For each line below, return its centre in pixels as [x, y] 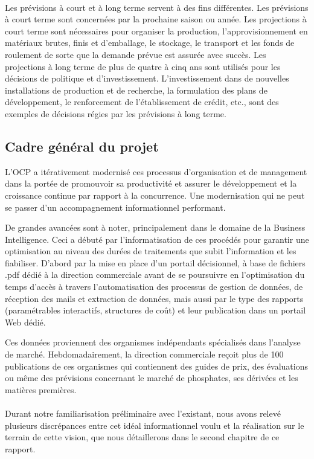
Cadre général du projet [82, 146]
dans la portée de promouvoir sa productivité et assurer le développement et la [151, 183]
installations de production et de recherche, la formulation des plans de [136, 90]
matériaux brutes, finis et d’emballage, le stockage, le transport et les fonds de [150, 43]
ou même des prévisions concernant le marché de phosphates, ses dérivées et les [152, 378]
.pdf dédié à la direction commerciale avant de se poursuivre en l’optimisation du [155, 274]
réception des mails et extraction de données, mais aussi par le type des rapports [154, 298]
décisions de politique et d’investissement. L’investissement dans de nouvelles [147, 78]
